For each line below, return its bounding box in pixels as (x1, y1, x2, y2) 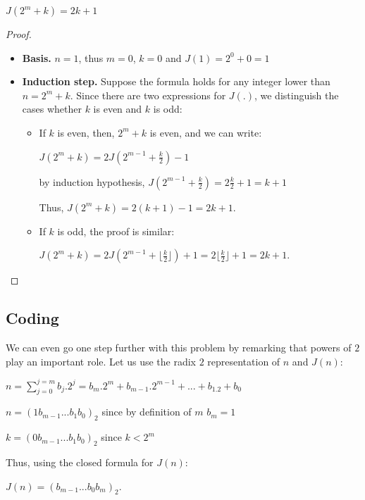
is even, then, (57, 125, 115, 139)
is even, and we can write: (149, 125, 262, 139)
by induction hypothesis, (39, 174, 145, 189)
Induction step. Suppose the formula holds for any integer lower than (22, 74, 330, 89)
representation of (207, 354, 280, 368)
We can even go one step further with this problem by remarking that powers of (6, 339, 352, 354)
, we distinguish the (254, 87, 339, 102)
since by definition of (101, 404, 192, 419)
